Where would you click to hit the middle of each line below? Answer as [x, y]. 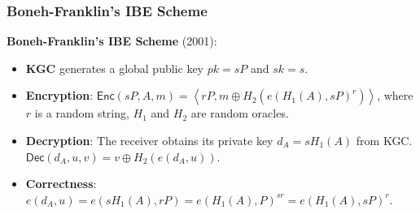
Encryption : [59, 95]
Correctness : [61, 184]
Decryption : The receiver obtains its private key [149, 140]
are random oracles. [240, 113]
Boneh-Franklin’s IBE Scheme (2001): [112, 41]
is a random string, [82, 113]
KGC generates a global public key [114, 68]
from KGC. [384, 140]
